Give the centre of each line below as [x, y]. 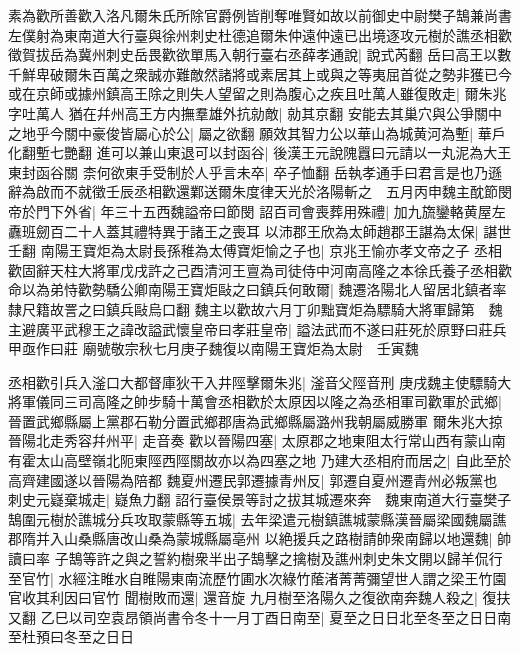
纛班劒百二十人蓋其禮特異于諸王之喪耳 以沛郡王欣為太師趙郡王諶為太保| [243, 230]
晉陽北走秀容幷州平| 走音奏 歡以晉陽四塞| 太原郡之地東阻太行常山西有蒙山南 [257, 440]
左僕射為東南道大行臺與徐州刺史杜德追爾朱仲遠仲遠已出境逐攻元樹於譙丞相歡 [260, 34]
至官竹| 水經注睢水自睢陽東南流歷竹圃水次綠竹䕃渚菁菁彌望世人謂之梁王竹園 [257, 577]
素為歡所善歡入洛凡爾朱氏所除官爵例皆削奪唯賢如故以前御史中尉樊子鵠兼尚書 [260, 15]
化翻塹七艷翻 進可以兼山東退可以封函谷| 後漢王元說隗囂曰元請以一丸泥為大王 [260, 152]
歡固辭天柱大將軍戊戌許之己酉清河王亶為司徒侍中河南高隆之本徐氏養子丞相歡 [260, 269]
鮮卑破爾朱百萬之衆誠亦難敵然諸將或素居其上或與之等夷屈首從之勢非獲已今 [266, 73]
